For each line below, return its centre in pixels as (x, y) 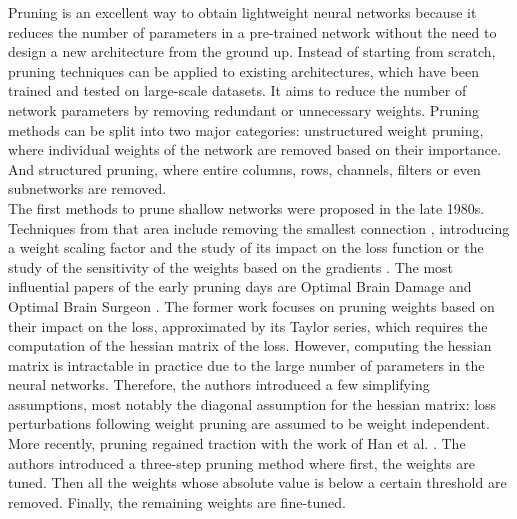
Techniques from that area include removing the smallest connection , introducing (259, 227)
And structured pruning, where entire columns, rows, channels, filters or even (244, 168)
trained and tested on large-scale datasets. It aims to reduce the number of (237, 90)
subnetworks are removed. (87, 188)
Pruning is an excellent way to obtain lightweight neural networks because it (242, 12)
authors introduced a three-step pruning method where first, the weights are (241, 462)
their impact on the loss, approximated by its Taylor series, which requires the (248, 325)
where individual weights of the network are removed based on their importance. (255, 149)
